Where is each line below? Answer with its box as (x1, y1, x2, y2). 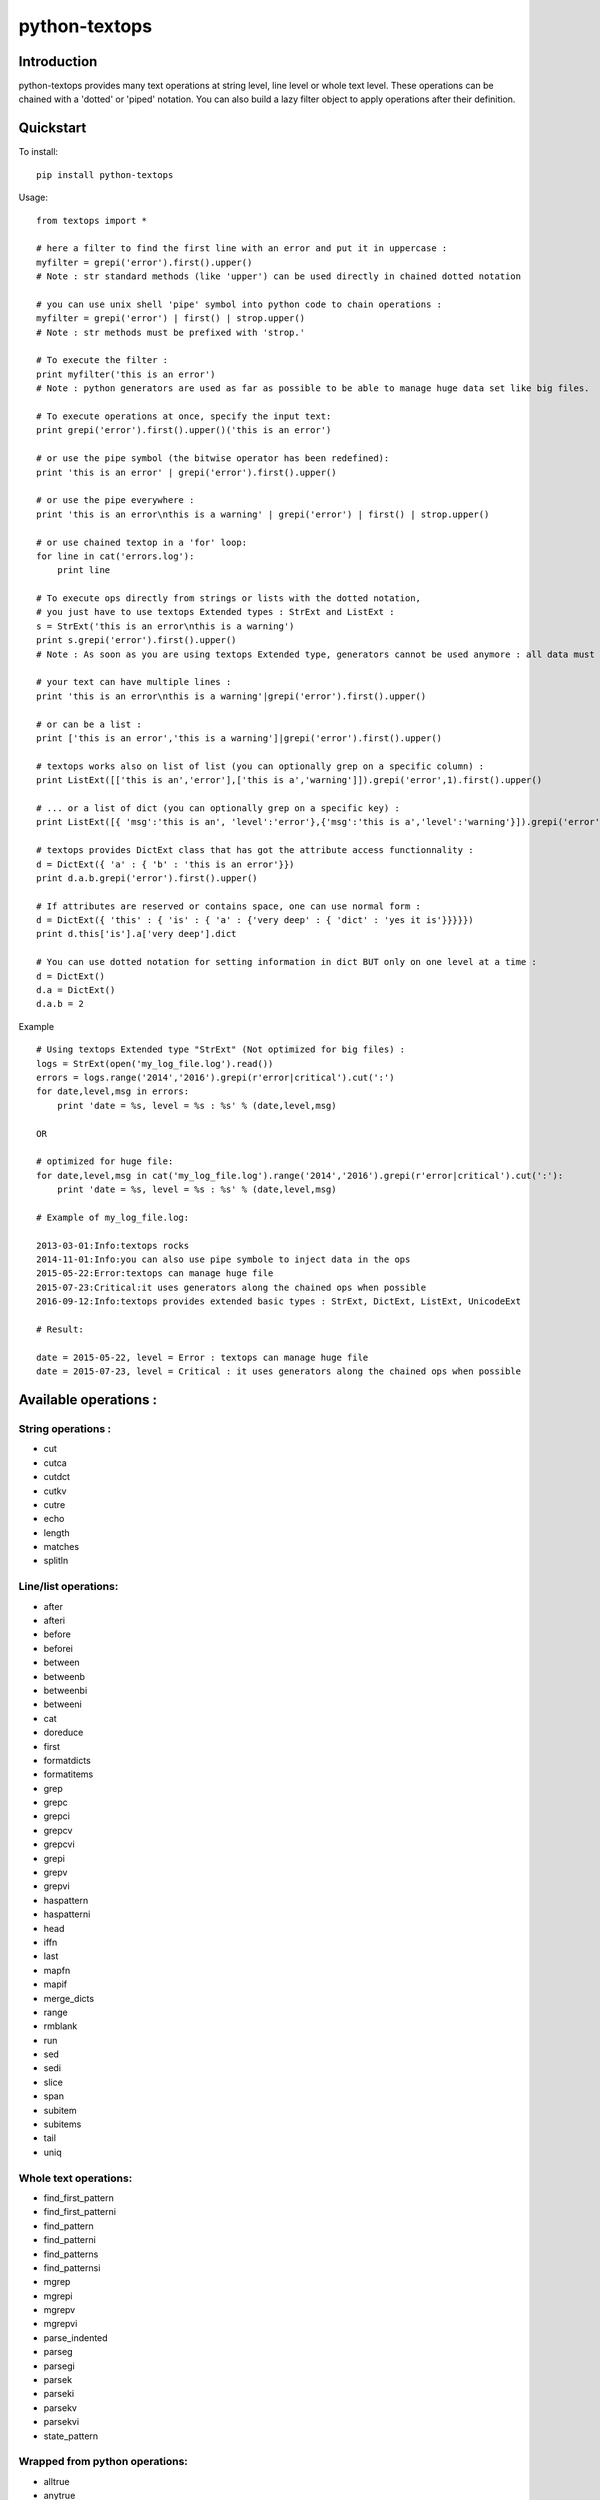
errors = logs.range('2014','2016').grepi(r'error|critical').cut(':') (36, 1071, 395, 1083)
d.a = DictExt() (36, 985, 116, 996)
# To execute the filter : (36, 355, 169, 366)
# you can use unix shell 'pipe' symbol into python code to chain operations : (36, 298, 443, 310)
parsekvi (43, 2416, 80, 2428)
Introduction (18, 53, 98, 70)
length (43, 1526, 70, 1539)
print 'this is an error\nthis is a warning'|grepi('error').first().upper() (36, 690, 427, 702)
